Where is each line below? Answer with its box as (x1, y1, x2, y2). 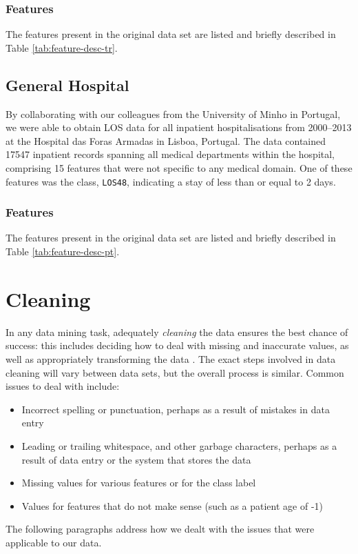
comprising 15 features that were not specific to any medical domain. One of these (6, 160, 352, 175)
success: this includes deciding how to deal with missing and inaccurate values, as (6, 338, 349, 353)
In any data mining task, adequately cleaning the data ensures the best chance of (6, 324, 348, 339)
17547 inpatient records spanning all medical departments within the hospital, (6, 147, 335, 161)
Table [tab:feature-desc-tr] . (6, 40, 118, 55)
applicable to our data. (6, 535, 102, 549)
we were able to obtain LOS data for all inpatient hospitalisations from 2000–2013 (6, 120, 352, 135)
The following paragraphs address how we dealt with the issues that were (6, 522, 315, 536)
